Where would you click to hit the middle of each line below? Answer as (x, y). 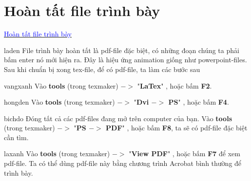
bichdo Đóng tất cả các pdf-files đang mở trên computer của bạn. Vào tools (118, 118)
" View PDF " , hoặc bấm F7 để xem (184, 154)
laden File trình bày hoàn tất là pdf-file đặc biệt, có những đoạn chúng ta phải (122, 50)
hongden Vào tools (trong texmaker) (59, 102)
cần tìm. (16, 137)
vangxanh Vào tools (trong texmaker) (61, 85)
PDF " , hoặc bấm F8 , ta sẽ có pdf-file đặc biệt (177, 128)
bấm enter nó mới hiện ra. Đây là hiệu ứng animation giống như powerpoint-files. (125, 60)
